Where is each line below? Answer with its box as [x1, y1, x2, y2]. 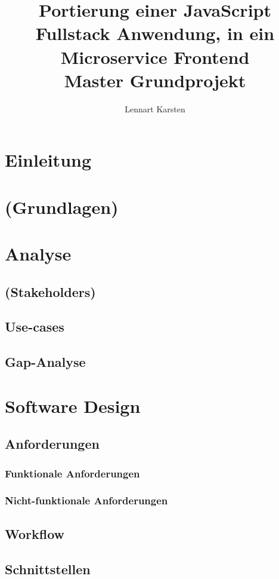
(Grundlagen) [5, 194, 119, 219]
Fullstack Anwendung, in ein [35, 21, 275, 45]
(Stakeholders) [5, 282, 96, 301]
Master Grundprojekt [64, 68, 246, 92]
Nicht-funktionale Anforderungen [5, 493, 168, 508]
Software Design [5, 393, 141, 418]
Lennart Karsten [125, 102, 185, 115]
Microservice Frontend [60, 44, 250, 69]
